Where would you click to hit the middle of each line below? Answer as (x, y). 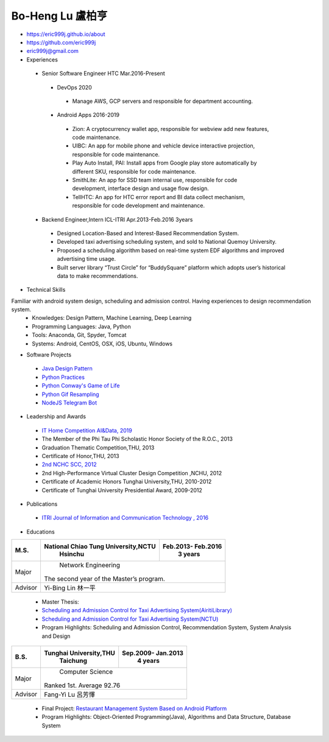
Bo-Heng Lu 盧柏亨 (59, 16)
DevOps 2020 (75, 87)
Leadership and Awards (56, 417)
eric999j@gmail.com (53, 51)
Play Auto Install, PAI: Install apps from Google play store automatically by (164, 163)
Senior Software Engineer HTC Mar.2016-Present (104, 74)
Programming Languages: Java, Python (81, 327)
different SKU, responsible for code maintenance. (134, 171)
